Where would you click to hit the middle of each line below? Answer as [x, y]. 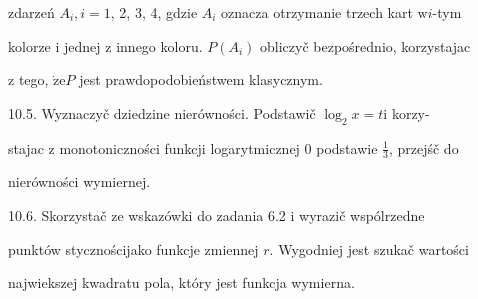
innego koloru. [159, 45]
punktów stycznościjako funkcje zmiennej [133, 248]
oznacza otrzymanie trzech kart [317, 12]
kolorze [29, 45]
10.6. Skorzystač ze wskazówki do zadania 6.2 [147, 215]
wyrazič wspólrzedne [362, 215]
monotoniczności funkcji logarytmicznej [179, 147]
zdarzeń [31, 12]
